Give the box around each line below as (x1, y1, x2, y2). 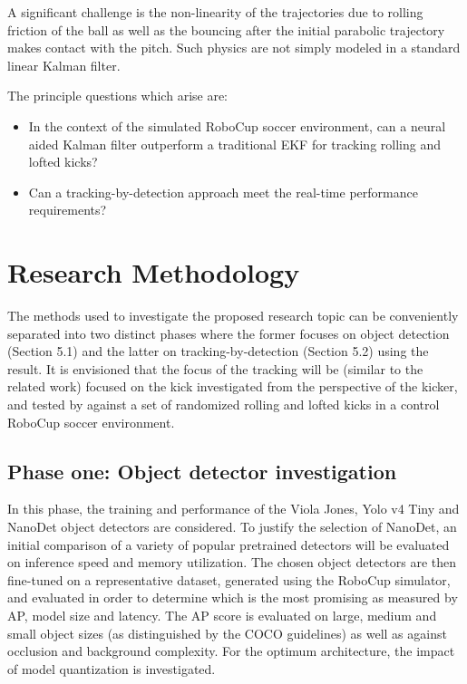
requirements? (28, 200, 107, 219)
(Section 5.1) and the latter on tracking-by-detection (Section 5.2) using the (7, 342, 429, 361)
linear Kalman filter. (7, 55, 121, 74)
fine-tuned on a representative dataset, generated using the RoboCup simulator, (7, 570, 451, 589)
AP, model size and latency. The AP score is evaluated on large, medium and (7, 605, 437, 624)
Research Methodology (7, 254, 300, 291)
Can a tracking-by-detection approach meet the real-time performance (28, 182, 418, 201)
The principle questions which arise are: (7, 86, 229, 105)
